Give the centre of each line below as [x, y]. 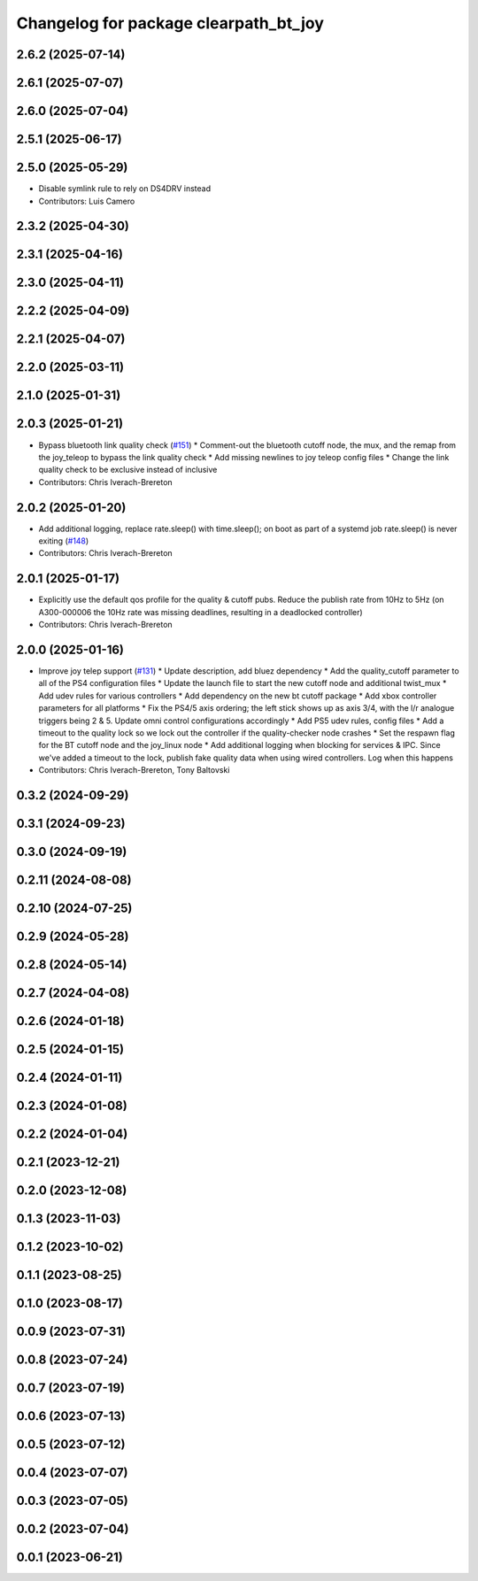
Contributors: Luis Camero [87, 201]
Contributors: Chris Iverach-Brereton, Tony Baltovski [134, 770]
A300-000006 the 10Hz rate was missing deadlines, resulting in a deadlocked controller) [200, 612]
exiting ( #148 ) [64, 541]
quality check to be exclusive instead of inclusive [128, 470]
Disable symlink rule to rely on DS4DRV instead [125, 189]
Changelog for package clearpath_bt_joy [170, 23]
